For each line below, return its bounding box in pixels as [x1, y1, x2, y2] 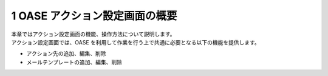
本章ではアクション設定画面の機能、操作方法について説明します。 [11, 30, 176, 38]
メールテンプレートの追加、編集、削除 [26, 58, 123, 66]
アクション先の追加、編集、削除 [26, 50, 106, 57]
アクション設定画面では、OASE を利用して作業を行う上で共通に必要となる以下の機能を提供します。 [11, 38, 261, 46]
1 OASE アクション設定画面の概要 [11, 9, 177, 22]
